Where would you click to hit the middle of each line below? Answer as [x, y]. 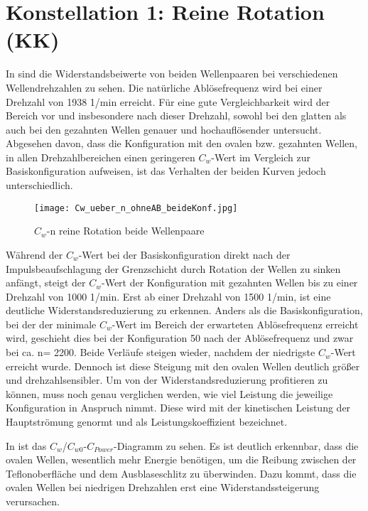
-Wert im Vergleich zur [261, 157]
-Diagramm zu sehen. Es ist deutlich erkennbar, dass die [236, 445]
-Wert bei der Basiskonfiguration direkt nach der [184, 254]
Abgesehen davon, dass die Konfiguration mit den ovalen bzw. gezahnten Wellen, [182, 143]
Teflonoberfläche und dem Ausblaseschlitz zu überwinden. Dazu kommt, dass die [181, 473]
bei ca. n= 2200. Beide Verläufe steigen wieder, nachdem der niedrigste [161, 352]
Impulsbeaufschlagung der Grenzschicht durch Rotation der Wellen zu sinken [173, 268]
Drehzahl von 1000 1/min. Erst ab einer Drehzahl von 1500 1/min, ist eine [168, 296]
